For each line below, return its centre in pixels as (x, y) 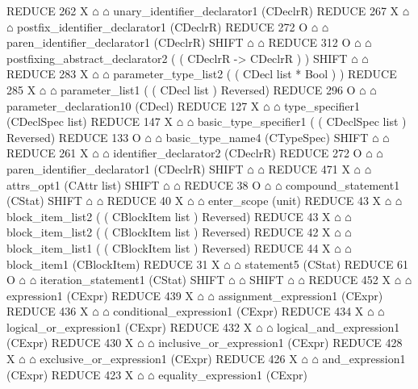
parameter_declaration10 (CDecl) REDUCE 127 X (133, 105)
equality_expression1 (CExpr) (233, 374)
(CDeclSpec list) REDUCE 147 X (90, 121)
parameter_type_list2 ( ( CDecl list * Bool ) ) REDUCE (255, 74)
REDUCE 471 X (309, 168)
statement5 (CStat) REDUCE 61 (327, 264)
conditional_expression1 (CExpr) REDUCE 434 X (238, 311)
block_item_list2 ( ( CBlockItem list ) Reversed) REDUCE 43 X (169, 216)
